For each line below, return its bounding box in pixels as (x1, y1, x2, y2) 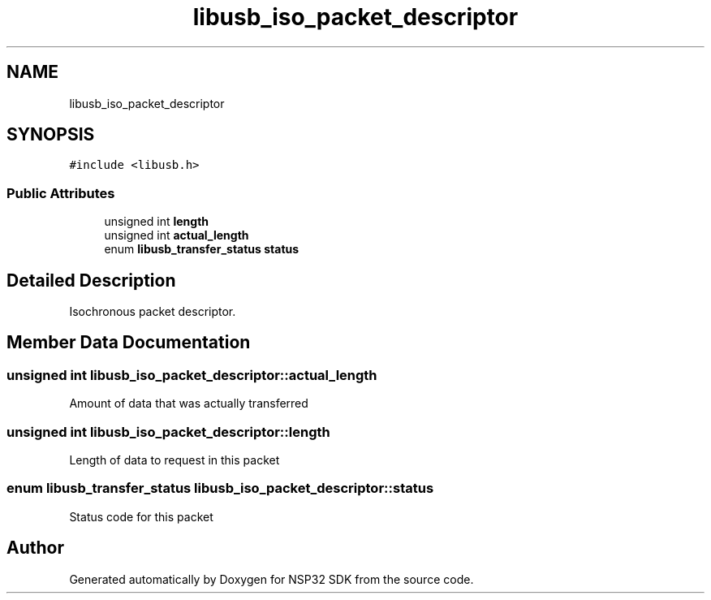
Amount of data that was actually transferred (69, 396, 308, 411)
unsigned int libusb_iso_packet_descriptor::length (6, 423, 330, 440)
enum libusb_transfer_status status (104, 242, 299, 257)
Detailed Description (6, 270, 176, 291)
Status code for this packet (69, 509, 213, 524)
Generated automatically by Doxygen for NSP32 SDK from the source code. (69, 572, 474, 586)
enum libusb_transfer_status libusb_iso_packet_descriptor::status (6, 480, 434, 497)
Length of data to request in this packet (69, 453, 280, 467)
